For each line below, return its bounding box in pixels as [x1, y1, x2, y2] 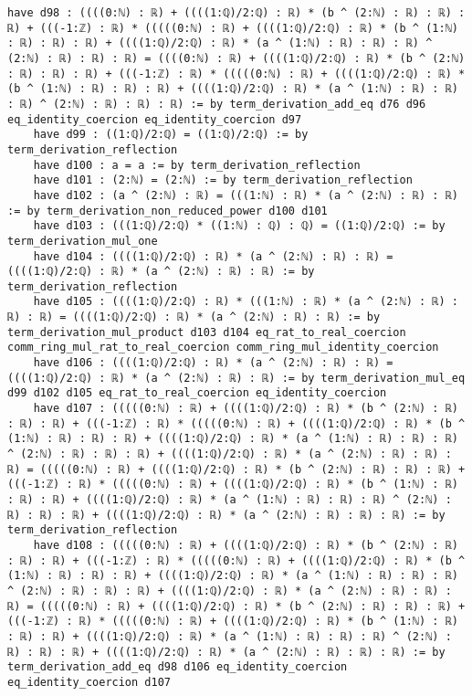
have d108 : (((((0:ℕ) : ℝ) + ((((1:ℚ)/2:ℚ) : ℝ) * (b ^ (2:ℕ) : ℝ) [33, 538, 458, 552]
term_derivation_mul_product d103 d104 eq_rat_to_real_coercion [7, 325, 406, 339]
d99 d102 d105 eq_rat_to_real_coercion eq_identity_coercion [7, 386, 387, 400]
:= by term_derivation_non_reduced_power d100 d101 [7, 204, 328, 217]
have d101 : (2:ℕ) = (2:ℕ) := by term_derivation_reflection [33, 174, 413, 187]
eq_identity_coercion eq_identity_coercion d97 [7, 112, 302, 126]
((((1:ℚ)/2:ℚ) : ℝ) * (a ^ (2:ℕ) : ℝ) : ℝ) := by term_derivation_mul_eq [7, 371, 466, 385]
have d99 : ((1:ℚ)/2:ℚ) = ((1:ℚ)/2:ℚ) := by [33, 128, 309, 142]
